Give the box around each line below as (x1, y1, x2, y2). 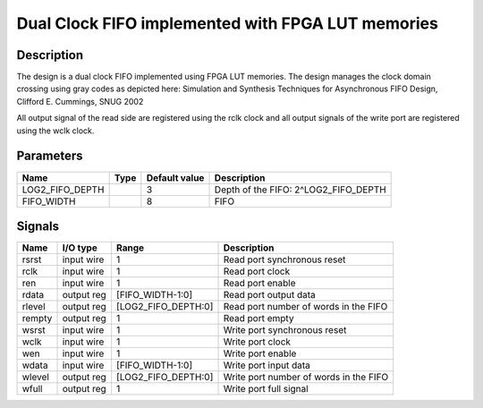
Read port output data (223, 289, 317, 302)
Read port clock (223, 265, 291, 277)
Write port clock (223, 336, 291, 348)
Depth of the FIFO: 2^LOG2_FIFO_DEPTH (214, 183, 386, 196)
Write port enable (223, 347, 297, 360)
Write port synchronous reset (223, 324, 347, 336)
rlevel (21, 301, 46, 313)
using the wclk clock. (16, 125, 95, 136)
